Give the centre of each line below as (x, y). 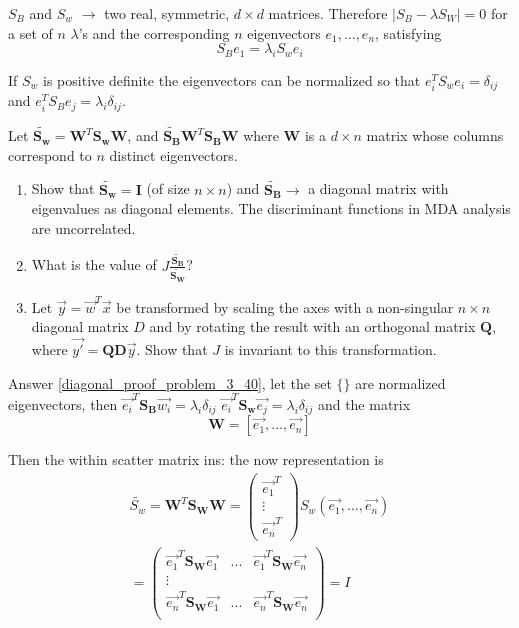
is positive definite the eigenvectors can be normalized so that (232, 79)
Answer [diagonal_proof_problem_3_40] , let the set (170, 382)
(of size (168, 188)
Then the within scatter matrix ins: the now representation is (196, 459)
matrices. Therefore (328, 13)
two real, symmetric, (167, 13)
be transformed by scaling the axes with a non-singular (285, 306)
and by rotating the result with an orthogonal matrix (312, 326)
